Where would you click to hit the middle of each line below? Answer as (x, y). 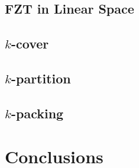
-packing (37, 113)
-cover (30, 43)
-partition (41, 78)
